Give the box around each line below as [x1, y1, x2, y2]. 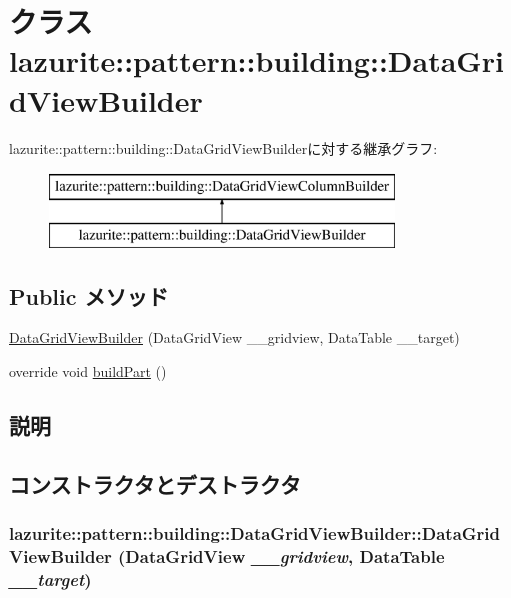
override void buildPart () [9, 361, 167, 382]
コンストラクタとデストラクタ [9, 468, 301, 499]
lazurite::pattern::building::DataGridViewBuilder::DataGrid [9, 521, 501, 546]
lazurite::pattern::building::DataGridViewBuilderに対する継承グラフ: [9, 137, 438, 158]
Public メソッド [9, 280, 169, 311]
